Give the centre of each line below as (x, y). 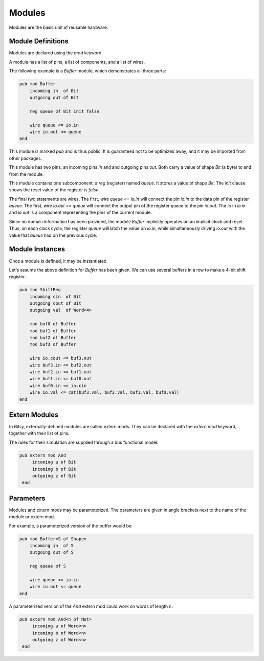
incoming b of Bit (54, 469)
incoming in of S (52, 546)
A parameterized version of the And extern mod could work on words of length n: (91, 606)
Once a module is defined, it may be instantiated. (58, 261)
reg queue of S (48, 566)
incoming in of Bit (54, 91)
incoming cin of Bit (55, 296)
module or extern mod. (32, 517)
